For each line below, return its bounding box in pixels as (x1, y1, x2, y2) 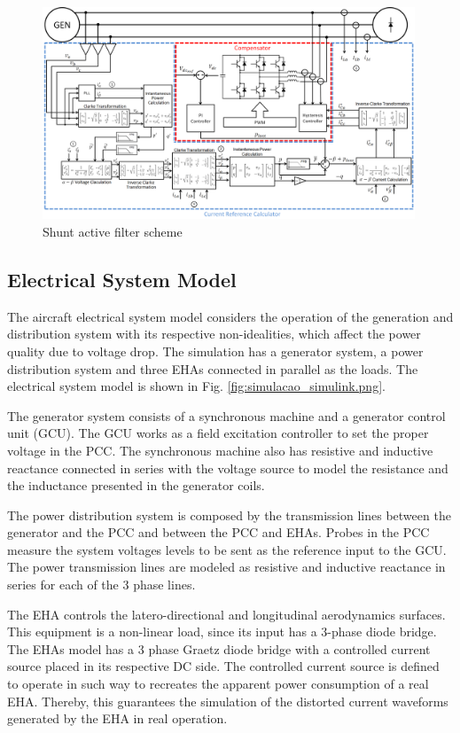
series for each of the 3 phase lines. (7, 575, 196, 594)
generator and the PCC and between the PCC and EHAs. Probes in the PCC (7, 523, 430, 542)
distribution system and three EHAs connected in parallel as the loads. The (7, 359, 418, 378)
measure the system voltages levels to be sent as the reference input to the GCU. (7, 540, 447, 558)
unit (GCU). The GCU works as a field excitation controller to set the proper (7, 424, 429, 442)
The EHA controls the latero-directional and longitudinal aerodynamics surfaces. (7, 604, 446, 623)
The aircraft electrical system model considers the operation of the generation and (7, 307, 454, 325)
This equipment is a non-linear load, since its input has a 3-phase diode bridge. (7, 622, 437, 641)
